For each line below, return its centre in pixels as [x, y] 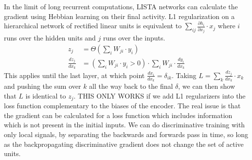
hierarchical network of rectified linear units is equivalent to [93, 26]
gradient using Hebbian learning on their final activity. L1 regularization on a [119, 16]
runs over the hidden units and [50, 38]
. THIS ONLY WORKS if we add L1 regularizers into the [160, 95]
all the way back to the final [131, 86]
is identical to [46, 95]
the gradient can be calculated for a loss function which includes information [118, 115]
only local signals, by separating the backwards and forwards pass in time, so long [126, 134]
